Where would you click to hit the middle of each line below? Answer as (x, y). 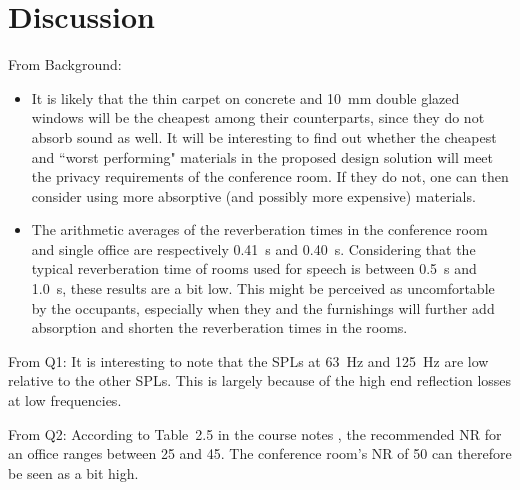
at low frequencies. (65, 400)
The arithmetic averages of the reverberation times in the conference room (259, 229)
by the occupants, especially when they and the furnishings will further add (263, 307)
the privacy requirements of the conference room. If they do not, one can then (270, 176)
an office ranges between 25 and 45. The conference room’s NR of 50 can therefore (260, 453)
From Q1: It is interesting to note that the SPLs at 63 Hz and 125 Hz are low (248, 360)
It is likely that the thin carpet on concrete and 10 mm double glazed (245, 97)
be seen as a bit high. (73, 472)
